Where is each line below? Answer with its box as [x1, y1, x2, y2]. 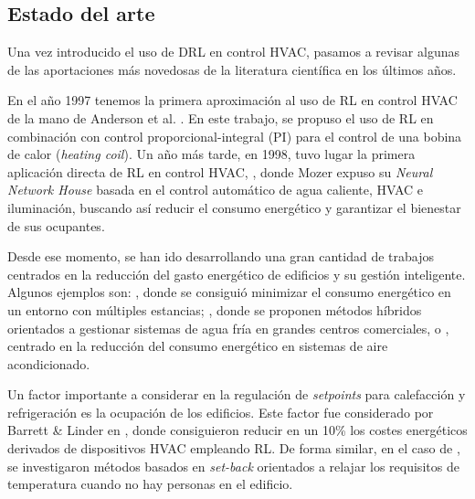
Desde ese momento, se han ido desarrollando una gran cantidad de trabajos [7, 247, 435, 266]
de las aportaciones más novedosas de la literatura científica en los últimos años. [7, 59, 457, 79]
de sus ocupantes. [7, 216, 105, 235]
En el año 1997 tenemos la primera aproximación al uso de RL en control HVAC [7, 90, 458, 110]
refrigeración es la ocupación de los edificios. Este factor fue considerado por [7, 402, 434, 421]
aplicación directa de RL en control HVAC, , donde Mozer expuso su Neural [7, 162, 433, 181]
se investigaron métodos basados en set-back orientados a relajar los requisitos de [7, 456, 459, 475]
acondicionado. [7, 354, 90, 373]
